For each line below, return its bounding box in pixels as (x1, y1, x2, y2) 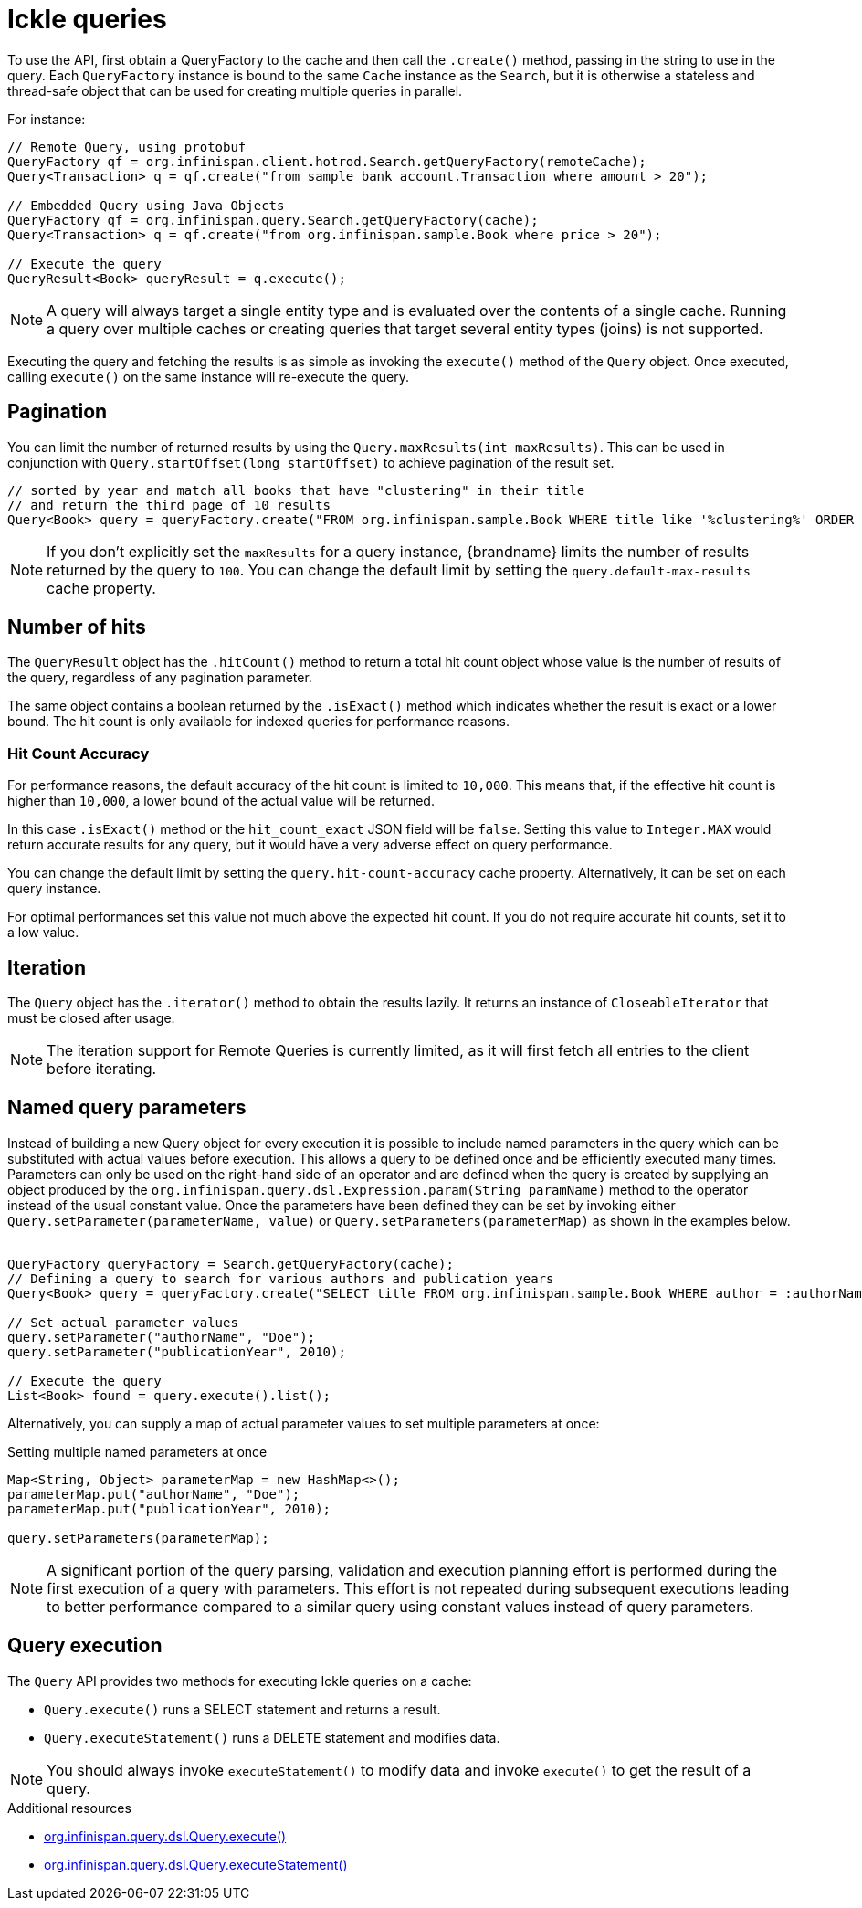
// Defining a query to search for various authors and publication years (7, 1270, 554, 1286)
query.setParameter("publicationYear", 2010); (7, 1344, 346, 1359)
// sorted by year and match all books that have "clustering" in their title (7, 482, 585, 498)
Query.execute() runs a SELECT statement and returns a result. (44, 1701, 441, 1717)
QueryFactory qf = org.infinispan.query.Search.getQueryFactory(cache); (7, 212, 539, 227)
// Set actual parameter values (7, 1314, 238, 1330)
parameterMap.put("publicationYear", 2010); (7, 1501, 331, 1516)
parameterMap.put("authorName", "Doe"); (7, 1486, 300, 1502)
